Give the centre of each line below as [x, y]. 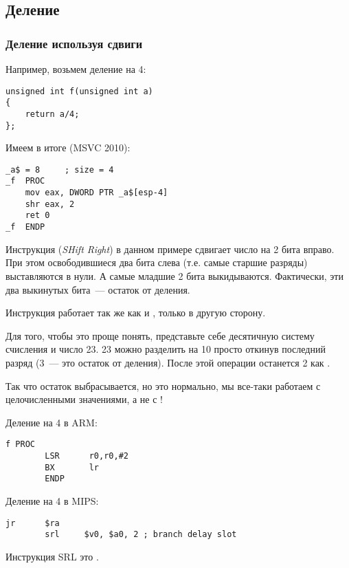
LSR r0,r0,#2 [87, 456]
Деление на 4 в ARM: [52, 422]
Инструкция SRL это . [52, 556]
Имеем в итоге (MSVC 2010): [68, 148]
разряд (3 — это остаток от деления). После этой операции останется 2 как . [168, 362]
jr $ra [33, 523]
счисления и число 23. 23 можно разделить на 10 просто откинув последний [166, 349]
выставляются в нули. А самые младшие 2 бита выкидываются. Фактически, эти [174, 275]
